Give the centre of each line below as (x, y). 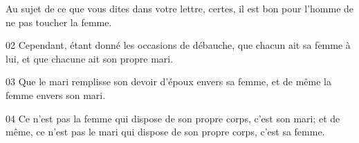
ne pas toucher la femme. (59, 22)
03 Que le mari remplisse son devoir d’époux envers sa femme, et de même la (169, 81)
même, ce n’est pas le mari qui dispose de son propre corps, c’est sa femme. (165, 132)
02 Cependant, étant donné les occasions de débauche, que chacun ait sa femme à (178, 45)
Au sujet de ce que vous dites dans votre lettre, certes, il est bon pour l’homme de (180, 8)
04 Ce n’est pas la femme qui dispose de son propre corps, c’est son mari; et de (173, 118)
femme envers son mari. (56, 95)
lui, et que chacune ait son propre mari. (90, 58)
